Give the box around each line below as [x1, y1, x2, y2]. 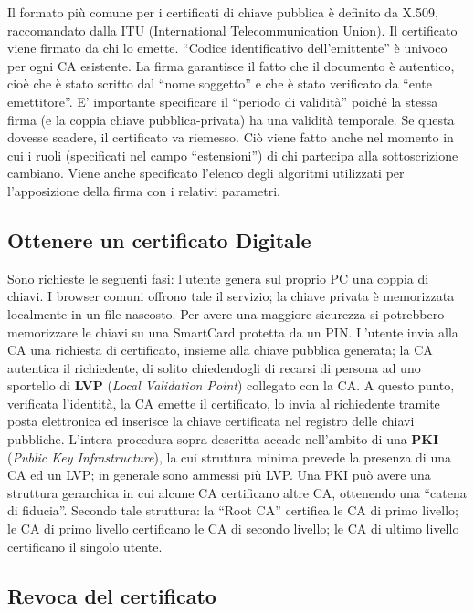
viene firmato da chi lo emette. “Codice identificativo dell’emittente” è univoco [7, 38, 448, 57]
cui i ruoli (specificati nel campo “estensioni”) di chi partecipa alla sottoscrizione [7, 145, 458, 164]
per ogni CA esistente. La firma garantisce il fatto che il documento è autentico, [7, 56, 455, 75]
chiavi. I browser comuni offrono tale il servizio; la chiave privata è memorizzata [7, 286, 455, 306]
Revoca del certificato [7, 581, 216, 609]
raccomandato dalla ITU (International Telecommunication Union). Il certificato [7, 20, 458, 39]
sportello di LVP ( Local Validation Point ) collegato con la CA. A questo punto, [7, 376, 455, 395]
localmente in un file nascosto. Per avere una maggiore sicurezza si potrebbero [7, 304, 445, 323]
